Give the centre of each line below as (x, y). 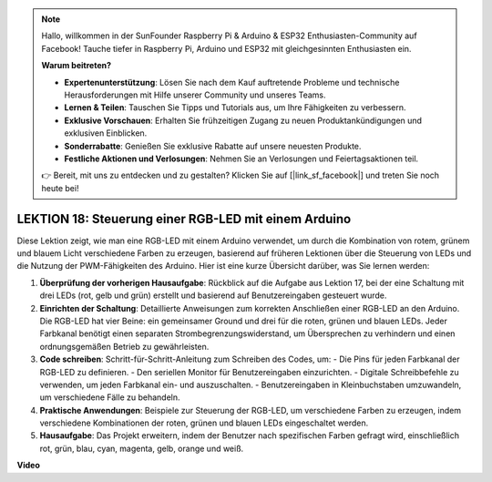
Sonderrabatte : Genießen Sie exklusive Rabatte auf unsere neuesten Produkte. (213, 146)
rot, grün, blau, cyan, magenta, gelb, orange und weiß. (142, 448)
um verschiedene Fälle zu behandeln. (110, 397)
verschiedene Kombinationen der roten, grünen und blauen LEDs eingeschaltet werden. (204, 423)
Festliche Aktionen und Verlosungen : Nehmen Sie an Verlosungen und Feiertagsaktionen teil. (241, 159)
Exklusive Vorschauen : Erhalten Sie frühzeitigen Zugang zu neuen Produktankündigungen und (243, 120)
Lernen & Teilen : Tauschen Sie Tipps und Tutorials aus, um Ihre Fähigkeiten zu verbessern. (235, 108)
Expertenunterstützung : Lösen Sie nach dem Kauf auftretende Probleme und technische (232, 82)
